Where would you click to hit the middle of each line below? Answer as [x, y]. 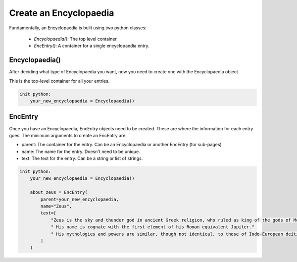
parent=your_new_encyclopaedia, [79, 199]
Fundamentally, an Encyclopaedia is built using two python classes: [78, 28]
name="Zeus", [56, 206]
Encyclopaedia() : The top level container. [76, 39]
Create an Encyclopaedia [62, 13]
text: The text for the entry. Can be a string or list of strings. [82, 158]
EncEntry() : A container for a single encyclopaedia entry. [92, 46]
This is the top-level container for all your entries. [59, 81]
